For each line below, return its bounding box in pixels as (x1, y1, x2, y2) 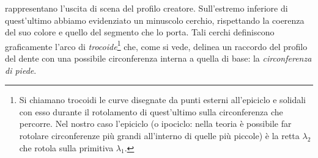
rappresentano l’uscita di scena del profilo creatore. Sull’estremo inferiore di (5, 2, 288, 14)
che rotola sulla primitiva (19, 141, 114, 154)
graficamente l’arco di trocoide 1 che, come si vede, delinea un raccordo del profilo (5, 38, 308, 52)
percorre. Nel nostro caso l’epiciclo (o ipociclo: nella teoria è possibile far (19, 117, 292, 130)
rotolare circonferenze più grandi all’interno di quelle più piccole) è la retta (19, 129, 300, 142)
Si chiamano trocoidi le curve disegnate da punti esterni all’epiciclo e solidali (19, 93, 306, 106)
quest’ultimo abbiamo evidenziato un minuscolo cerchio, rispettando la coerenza (5, 13, 305, 26)
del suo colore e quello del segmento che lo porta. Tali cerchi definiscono (5, 26, 275, 38)
